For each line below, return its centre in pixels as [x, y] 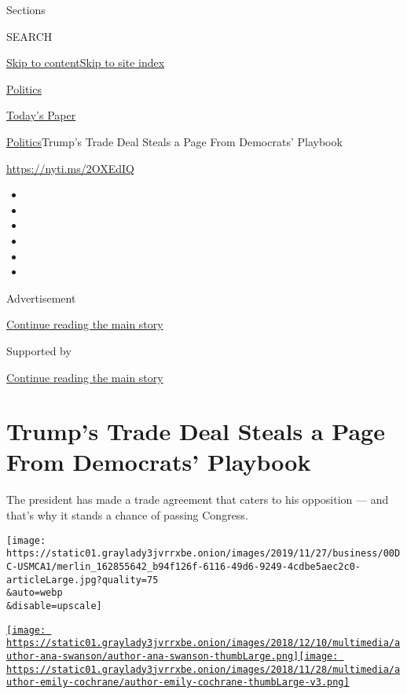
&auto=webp [35, 593]
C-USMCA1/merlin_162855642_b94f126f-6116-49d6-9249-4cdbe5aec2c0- [184, 566]
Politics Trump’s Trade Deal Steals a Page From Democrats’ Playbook [174, 141]
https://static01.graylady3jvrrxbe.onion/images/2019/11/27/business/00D [203, 554]
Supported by [39, 350]
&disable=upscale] [54, 606]
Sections [26, 9]
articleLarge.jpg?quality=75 [82, 580]
